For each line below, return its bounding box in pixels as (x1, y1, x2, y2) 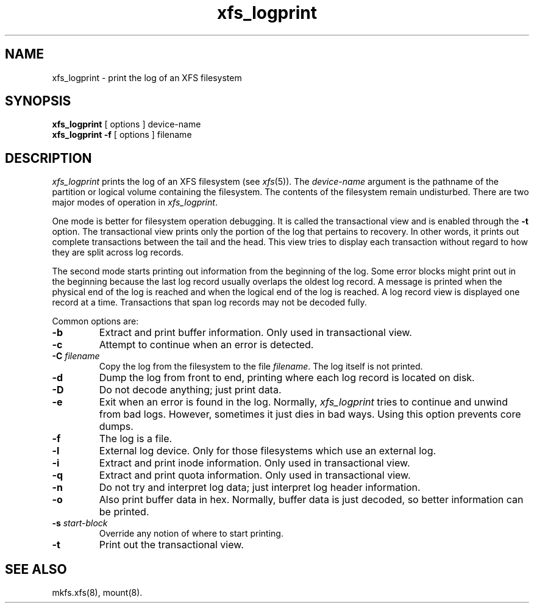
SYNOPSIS (5, 93, 71, 109)
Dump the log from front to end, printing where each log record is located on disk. (99, 371, 475, 384)
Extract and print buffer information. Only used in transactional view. (99, 326, 412, 339)
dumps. (99, 420, 133, 433)
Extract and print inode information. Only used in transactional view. (99, 457, 410, 470)
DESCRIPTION (5, 150, 92, 166)
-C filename (52, 351, 100, 362)
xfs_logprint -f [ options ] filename (52, 129, 192, 140)
